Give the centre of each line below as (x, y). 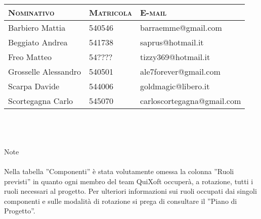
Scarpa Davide (34, 86)
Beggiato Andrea (38, 42)
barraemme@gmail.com (181, 28)
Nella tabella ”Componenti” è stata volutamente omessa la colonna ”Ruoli (119, 171)
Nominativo (31, 12)
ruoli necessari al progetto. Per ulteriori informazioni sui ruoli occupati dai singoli (130, 191)
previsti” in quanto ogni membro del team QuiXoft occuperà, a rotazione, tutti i (129, 181)
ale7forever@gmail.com (180, 71)
